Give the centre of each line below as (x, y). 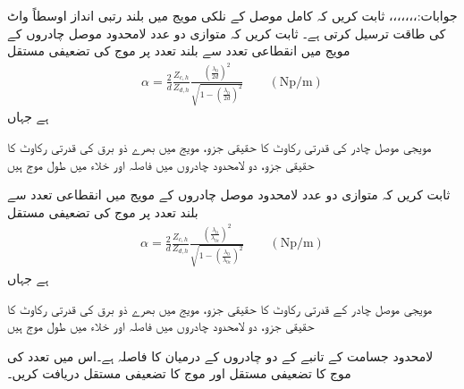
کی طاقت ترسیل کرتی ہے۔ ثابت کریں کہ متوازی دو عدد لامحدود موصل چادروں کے (227, 33)
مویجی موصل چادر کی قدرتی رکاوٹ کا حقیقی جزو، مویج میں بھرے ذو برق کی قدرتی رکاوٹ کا (219, 146)
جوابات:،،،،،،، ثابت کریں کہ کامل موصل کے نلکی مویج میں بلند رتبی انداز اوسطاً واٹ (232, 15)
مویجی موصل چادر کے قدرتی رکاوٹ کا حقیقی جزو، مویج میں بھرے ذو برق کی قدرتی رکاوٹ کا (220, 308)
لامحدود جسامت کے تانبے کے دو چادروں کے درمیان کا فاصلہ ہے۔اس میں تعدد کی (220, 355)
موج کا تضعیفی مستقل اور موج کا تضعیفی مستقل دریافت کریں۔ (179, 373)
